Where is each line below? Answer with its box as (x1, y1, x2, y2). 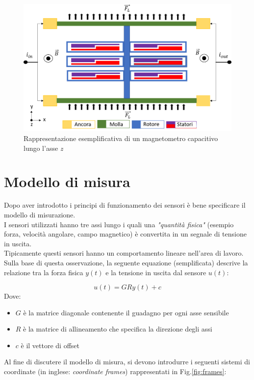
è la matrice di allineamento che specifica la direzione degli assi (23, 324, 212, 334)
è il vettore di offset (21, 340, 79, 350)
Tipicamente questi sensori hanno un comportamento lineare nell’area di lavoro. (4, 248, 244, 258)
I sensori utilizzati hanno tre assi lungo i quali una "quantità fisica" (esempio (4, 219, 234, 229)
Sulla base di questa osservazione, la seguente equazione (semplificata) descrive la (4, 257, 248, 267)
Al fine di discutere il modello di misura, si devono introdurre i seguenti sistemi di (4, 356, 250, 367)
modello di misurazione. (4, 209, 76, 219)
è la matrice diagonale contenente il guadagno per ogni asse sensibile (23, 307, 229, 317)
